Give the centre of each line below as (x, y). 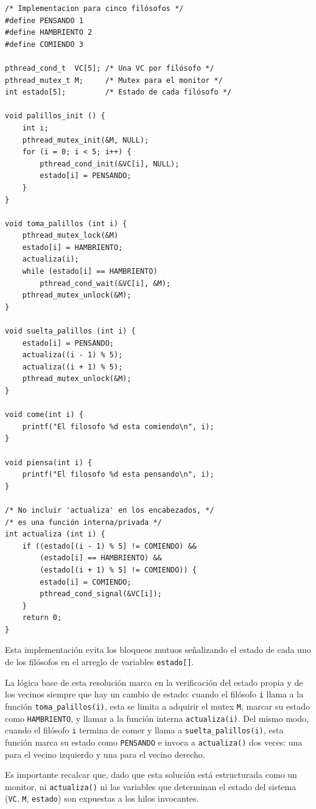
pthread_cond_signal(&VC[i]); (101, 594)
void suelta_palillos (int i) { (70, 331)
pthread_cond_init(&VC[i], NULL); (110, 164)
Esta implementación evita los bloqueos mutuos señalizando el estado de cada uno (158, 650)
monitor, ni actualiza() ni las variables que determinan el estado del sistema (151, 786)
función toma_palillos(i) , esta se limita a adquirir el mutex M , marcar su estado (157, 706)
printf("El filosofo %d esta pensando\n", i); (118, 475)
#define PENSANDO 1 (44, 20)
